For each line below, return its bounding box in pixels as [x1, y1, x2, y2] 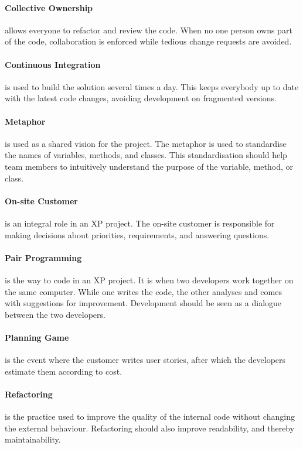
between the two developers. [5, 308, 105, 320]
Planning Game [5, 331, 69, 343]
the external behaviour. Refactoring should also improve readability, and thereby [5, 421, 295, 434]
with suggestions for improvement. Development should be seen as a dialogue [5, 297, 282, 309]
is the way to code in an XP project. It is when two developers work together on [5, 273, 294, 286]
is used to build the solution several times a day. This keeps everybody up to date [5, 80, 299, 92]
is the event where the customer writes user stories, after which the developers [5, 354, 286, 366]
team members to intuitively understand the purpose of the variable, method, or [5, 160, 294, 172]
